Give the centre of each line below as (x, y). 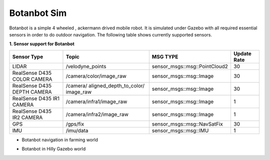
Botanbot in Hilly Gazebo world (54, 149)
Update (242, 53)
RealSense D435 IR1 (36, 98)
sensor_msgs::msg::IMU (180, 131)
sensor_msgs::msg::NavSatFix (187, 124)
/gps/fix (75, 124)
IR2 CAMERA (27, 117)
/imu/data (77, 131)
